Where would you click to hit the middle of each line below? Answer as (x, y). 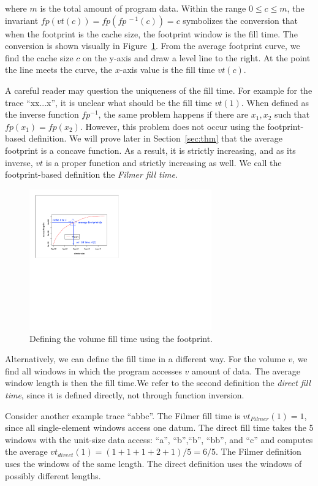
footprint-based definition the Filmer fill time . (91, 174)
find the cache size (39, 57)
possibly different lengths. (53, 475)
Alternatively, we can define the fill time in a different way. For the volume (145, 359)
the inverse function (42, 114)
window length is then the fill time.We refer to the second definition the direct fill (158, 383)
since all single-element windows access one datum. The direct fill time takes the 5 (159, 427)
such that (292, 114)
